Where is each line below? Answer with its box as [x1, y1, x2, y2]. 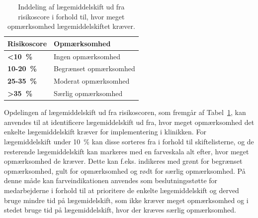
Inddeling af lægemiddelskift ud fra [18, 1, 125, 11]
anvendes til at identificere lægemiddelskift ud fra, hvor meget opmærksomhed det [4, 116, 255, 127]
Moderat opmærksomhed [54, 76, 130, 86]
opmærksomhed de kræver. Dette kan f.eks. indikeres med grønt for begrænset [4, 156, 243, 166]
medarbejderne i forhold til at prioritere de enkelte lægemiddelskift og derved [4, 185, 239, 195]
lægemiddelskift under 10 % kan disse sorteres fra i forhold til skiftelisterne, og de [4, 136, 254, 147]
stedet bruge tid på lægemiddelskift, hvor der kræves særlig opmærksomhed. [4, 205, 236, 215]
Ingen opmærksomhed [54, 51, 120, 61]
